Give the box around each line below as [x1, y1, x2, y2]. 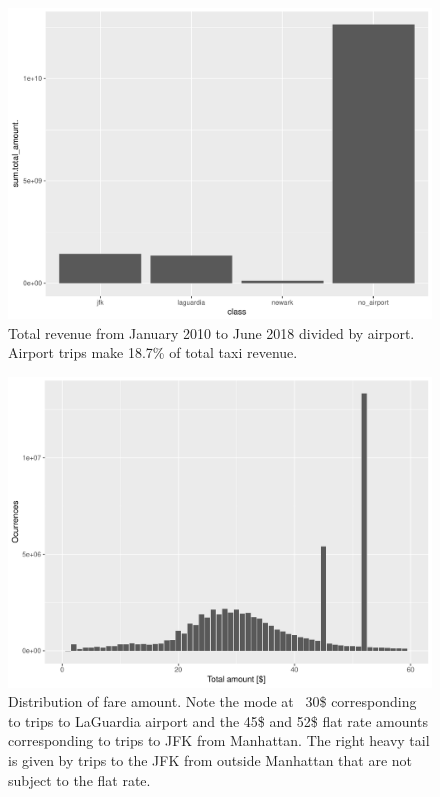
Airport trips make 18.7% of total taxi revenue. [8, 342, 298, 363]
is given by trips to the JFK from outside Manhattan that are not [8, 750, 413, 771]
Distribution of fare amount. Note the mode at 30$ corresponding [8, 691, 417, 712]
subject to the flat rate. [8, 769, 151, 790]
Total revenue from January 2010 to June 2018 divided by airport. [8, 322, 415, 343]
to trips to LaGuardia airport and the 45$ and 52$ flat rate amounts [8, 710, 428, 731]
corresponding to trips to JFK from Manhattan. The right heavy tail [8, 730, 430, 751]
